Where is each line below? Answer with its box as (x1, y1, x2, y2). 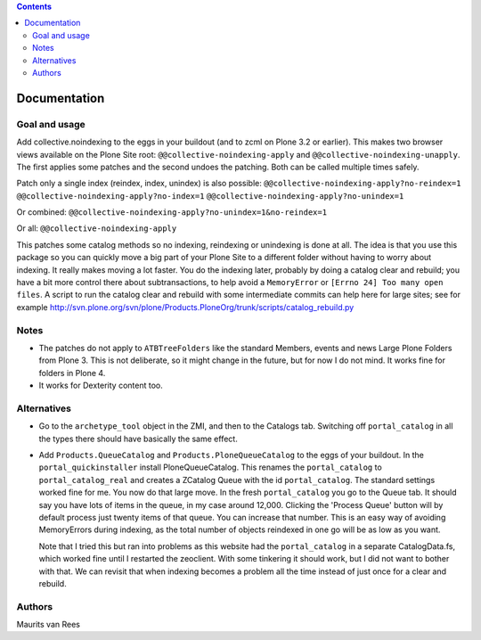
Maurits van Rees (16, 619, 80, 630)
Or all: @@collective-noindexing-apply (16, 223, 177, 234)
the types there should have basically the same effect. (38, 433, 238, 444)
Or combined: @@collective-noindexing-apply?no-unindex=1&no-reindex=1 (16, 207, 328, 217)
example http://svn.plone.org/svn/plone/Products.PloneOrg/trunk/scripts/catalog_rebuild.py (16, 301, 355, 312)
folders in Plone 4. (38, 367, 106, 378)
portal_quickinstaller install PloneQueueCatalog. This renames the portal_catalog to (38, 462, 382, 472)
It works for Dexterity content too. (38, 380, 164, 391)
